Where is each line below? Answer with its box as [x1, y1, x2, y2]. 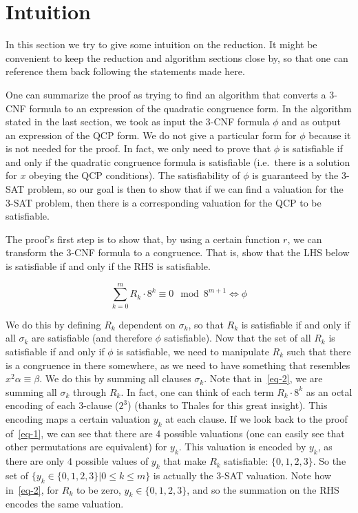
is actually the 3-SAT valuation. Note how [153, 468, 332, 482]
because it [308, 127, 351, 142]
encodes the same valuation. [6, 496, 124, 511]
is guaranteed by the [252, 168, 339, 182]
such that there [286, 344, 351, 358]
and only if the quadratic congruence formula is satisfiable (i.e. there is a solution [6, 154, 350, 169]
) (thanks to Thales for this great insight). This [127, 398, 328, 412]
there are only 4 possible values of [6, 454, 149, 468]
